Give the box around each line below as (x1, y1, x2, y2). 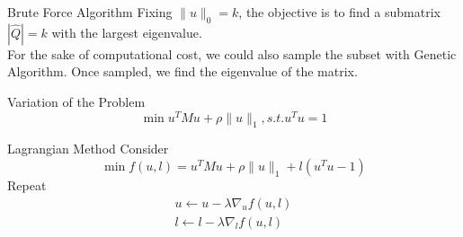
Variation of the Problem (7, 92, 146, 110)
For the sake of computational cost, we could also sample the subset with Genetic (7, 44, 457, 63)
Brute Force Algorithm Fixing (7, 3, 173, 21)
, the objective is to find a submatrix (238, 3, 441, 21)
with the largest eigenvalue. (51, 22, 202, 41)
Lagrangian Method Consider (7, 139, 169, 158)
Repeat (7, 176, 47, 195)
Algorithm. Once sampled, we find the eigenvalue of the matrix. (7, 62, 358, 81)
